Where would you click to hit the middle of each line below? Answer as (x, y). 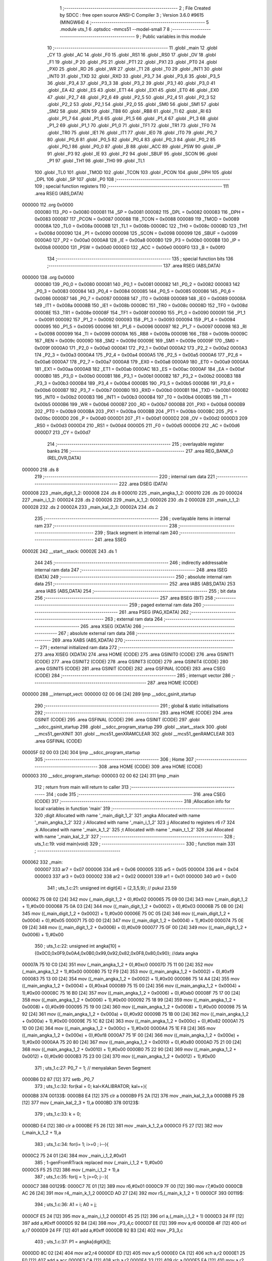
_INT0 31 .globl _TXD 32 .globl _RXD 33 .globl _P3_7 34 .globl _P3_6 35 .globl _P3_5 (133, 76)
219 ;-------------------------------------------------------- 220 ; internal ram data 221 (125, 477)
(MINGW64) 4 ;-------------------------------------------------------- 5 (134, 22)
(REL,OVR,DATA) (64, 458)
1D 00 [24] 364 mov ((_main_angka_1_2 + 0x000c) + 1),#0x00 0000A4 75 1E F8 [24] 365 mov (119, 1028)
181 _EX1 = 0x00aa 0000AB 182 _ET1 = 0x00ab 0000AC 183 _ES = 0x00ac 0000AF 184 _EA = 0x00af (140, 369)
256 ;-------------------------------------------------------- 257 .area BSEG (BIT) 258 (124, 598)
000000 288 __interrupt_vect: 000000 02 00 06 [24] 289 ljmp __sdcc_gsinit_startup (109, 694)
